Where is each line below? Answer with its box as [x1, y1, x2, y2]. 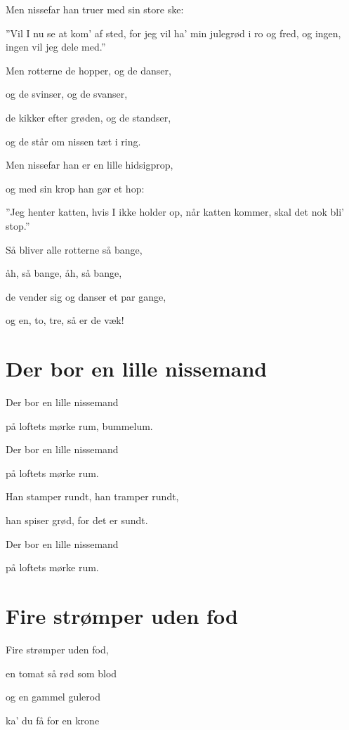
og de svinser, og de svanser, [6, 86, 128, 101]
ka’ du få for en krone [6, 712, 100, 727]
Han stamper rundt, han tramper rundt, [6, 489, 179, 504]
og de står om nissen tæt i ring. [6, 133, 141, 148]
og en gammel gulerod [6, 689, 100, 704]
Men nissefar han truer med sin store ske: [6, 2, 184, 16]
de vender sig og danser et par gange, [6, 289, 166, 304]
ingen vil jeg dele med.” [6, 39, 106, 54]
